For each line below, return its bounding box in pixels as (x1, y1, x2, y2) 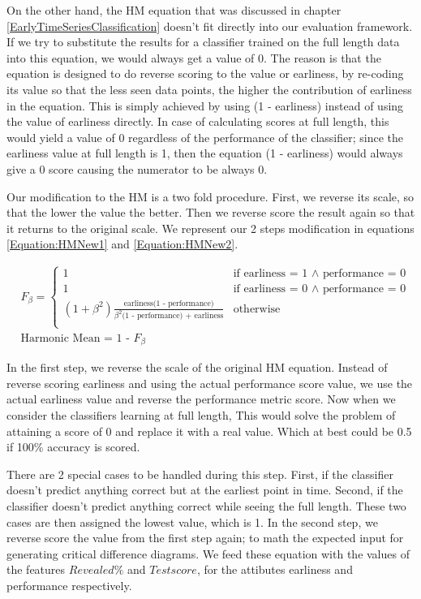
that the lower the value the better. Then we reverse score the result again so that (6, 204, 415, 221)
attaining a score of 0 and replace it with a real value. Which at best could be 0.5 (6, 422, 412, 439)
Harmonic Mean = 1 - (20, 332, 130, 344)
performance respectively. (6, 576, 132, 593)
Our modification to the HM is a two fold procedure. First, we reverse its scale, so (6, 187, 415, 205)
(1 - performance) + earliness (122, 312, 224, 321)
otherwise (233, 303, 281, 315)
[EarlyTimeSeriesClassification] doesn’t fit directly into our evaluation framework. (6, 17, 413, 34)
